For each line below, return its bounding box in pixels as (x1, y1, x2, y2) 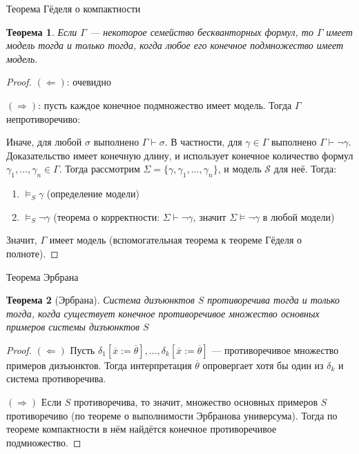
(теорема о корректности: (53, 209, 160, 224)
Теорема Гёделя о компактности (6, 1, 141, 15)
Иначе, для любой (6, 135, 82, 149)
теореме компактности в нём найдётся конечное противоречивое (6, 422, 277, 436)
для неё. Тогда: (273, 161, 337, 176)
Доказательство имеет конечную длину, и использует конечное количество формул (6, 148, 353, 162)
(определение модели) (46, 186, 139, 201)
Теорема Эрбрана (6, 269, 79, 284)
